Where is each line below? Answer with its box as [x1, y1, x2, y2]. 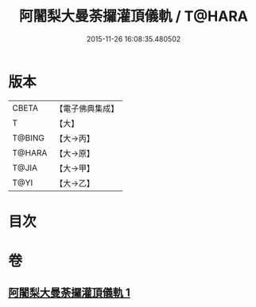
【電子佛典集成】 [55, 103, 119, 114]
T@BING [12, 132, 45, 144]
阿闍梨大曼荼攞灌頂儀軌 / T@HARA [18, 7, 249, 26]
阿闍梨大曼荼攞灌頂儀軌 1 [8, 286, 131, 300]
